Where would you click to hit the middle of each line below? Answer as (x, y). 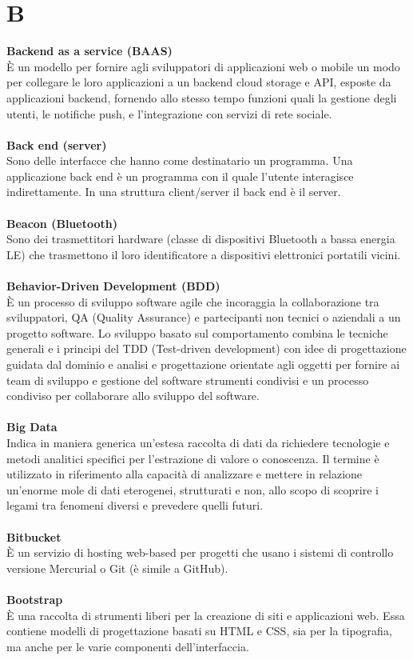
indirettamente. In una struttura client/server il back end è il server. (174, 192)
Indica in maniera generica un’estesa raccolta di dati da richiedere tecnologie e (198, 442)
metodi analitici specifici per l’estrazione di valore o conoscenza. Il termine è (193, 458)
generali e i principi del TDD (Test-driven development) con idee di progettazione (206, 348)
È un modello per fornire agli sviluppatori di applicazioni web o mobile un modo (203, 66)
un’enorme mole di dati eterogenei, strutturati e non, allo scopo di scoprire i (193, 489)
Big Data (32, 427)
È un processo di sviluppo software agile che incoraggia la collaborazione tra (193, 301)
